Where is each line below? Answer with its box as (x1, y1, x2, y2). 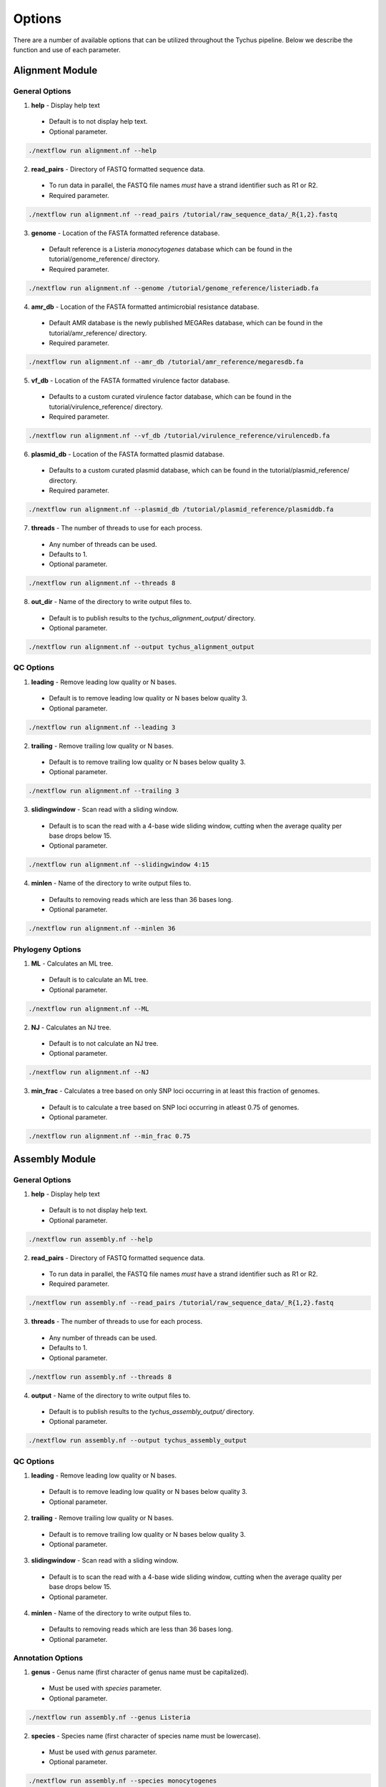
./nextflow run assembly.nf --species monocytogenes (28, 1777, 217, 1785)
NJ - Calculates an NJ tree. (31, 1023, 112, 1031)
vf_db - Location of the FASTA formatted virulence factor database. (31, 376, 230, 385)
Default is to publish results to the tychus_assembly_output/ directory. (49, 1407, 254, 1415)
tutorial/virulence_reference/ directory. (49, 402, 163, 411)
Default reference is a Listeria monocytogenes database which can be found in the (49, 244, 292, 253)
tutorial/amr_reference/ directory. (49, 329, 147, 337)
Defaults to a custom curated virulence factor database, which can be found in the (49, 392, 292, 401)
